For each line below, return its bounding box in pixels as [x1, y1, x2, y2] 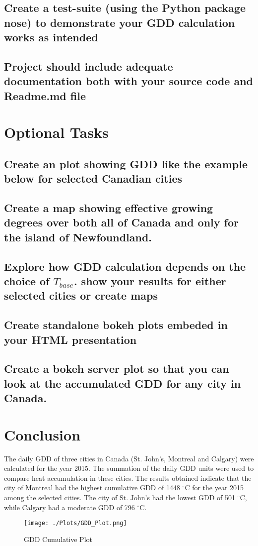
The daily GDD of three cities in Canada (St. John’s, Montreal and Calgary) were [4, 453, 254, 463]
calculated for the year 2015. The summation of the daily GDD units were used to [4, 463, 254, 473]
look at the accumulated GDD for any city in [4, 375, 241, 391]
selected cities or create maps [4, 288, 158, 303]
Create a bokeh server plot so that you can [4, 361, 229, 376]
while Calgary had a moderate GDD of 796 [4, 502, 135, 512]
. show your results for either [73, 273, 226, 289]
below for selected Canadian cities [4, 171, 182, 186]
